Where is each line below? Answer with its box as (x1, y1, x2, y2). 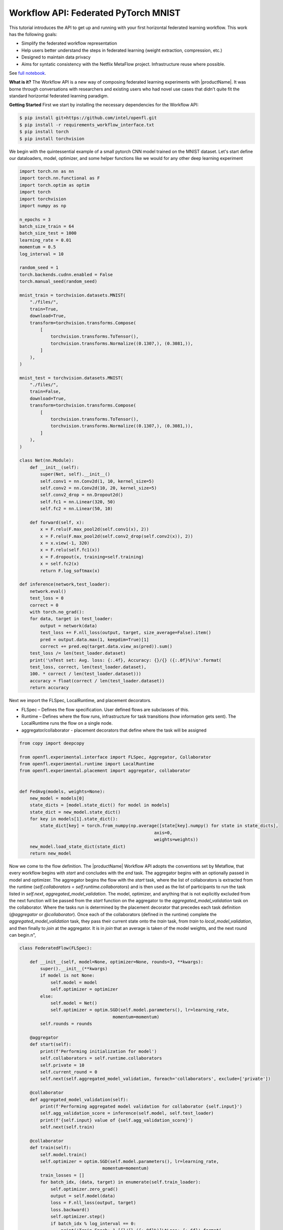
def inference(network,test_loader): (19, 582, 111, 587)
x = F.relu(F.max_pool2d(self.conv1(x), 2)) (40, 526, 149, 532)
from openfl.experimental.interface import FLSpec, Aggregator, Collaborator (19, 754, 211, 760)
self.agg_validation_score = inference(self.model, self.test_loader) (40, 1110, 214, 1116)
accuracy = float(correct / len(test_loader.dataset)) (29, 678, 165, 683)
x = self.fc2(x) (40, 561, 80, 567)
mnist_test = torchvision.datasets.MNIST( (19, 375, 123, 381)
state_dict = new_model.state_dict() (29, 809, 121, 815)
